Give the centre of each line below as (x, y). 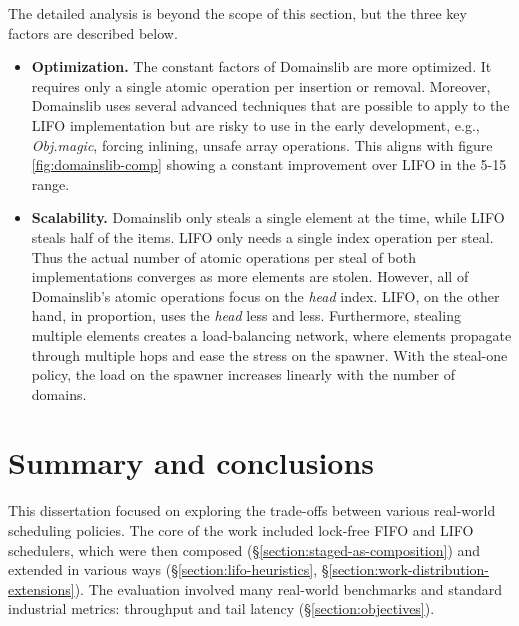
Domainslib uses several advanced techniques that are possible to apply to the (270, 105)
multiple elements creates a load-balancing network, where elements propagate (271, 334)
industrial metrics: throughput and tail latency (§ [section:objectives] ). (221, 608)
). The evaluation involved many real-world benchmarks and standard (288, 588)
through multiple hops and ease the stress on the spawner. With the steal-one (269, 354)
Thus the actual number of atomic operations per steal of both (223, 256)
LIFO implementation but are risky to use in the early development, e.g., (255, 124)
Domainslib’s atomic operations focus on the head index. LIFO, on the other (265, 295)
